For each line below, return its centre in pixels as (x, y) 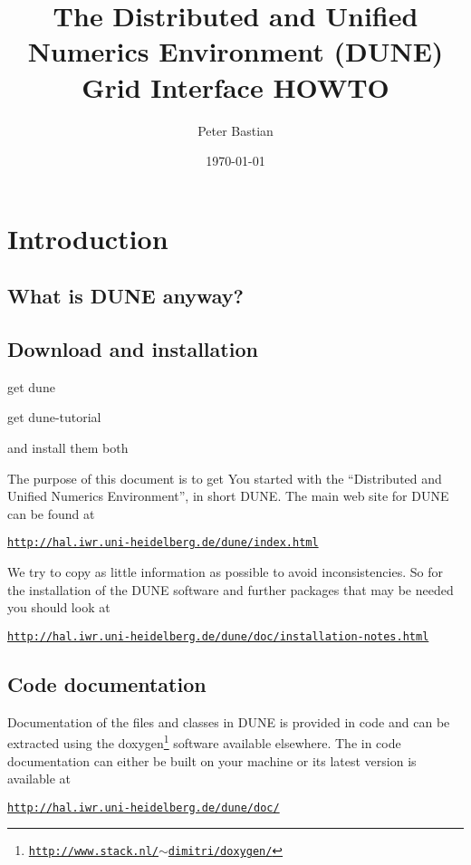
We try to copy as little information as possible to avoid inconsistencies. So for (225, 572)
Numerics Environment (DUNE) (235, 51)
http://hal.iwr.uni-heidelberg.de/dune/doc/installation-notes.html (218, 636)
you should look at (59, 607)
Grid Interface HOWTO (235, 86)
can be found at (51, 513)
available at (39, 778)
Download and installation (133, 349)
